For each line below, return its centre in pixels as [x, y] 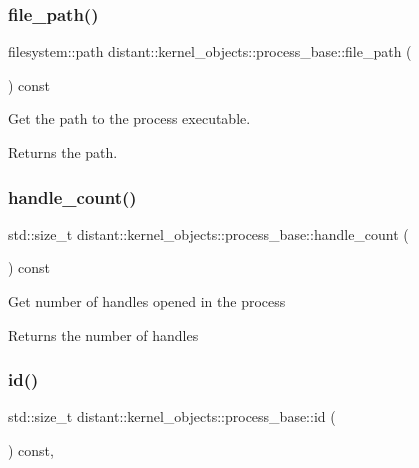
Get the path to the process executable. [129, 118]
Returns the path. [63, 152]
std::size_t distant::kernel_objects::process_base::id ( [172, 416]
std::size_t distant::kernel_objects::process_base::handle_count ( [208, 233]
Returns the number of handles [103, 334]
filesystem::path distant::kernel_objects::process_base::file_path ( [210, 51]
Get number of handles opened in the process [147, 301]
